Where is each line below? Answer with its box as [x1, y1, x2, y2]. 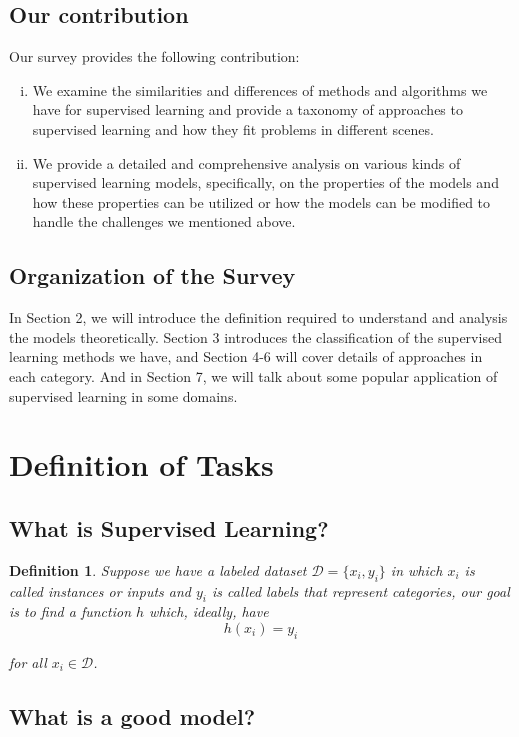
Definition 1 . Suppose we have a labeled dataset [9, 559, 307, 580]
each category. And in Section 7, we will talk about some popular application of [9, 365, 498, 386]
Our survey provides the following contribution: [9, 46, 300, 67]
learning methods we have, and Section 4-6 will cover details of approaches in [9, 346, 483, 367]
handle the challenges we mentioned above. [32, 211, 296, 232]
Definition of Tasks [9, 444, 274, 485]
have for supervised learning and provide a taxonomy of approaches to [32, 99, 463, 120]
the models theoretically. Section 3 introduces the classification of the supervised [9, 326, 502, 347]
